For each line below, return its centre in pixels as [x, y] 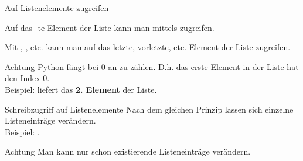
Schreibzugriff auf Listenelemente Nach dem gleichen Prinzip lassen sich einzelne [149, 109]
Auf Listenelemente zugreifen [57, 8]
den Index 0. [27, 78]
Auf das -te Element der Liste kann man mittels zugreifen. [110, 27]
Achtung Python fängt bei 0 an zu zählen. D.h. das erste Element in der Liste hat [152, 66]
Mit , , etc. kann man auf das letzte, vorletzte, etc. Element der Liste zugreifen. [148, 47]
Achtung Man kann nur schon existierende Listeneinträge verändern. [128, 151]
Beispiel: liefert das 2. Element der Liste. [81, 89]
